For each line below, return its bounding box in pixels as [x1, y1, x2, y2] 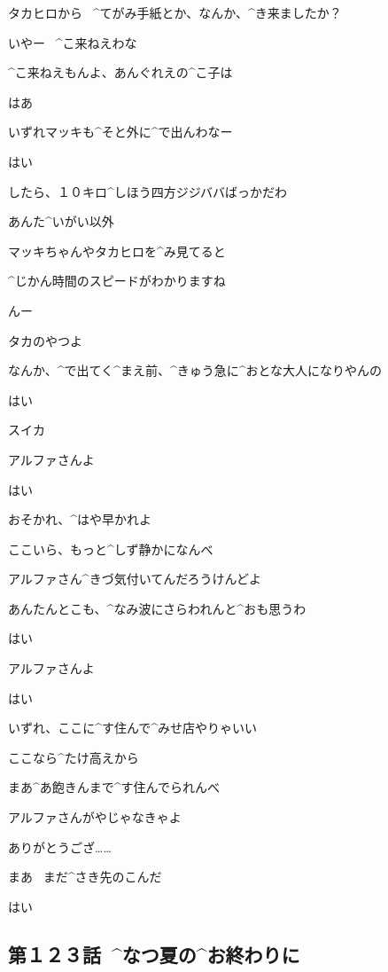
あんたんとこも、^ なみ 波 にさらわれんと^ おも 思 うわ [8, 599, 307, 617]
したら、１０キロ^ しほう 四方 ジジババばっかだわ [8, 182, 287, 200]
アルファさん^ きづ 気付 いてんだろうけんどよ [8, 569, 261, 588]
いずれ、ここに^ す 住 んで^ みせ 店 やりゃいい [8, 718, 258, 737]
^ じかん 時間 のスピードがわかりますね [8, 271, 226, 290]
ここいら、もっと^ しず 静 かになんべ [8, 539, 213, 558]
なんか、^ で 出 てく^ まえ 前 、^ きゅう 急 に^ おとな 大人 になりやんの [8, 361, 383, 380]
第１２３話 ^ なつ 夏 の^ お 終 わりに [8, 940, 300, 968]
